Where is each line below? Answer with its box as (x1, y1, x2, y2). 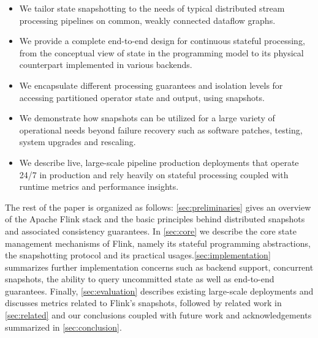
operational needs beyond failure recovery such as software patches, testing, (19, 123, 303, 136)
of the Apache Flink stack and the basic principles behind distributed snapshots (5, 212, 305, 225)
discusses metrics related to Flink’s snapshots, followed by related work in (5, 296, 282, 309)
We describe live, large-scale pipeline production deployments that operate (19, 156, 299, 168)
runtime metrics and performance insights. (19, 180, 179, 193)
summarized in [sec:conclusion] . (5, 320, 122, 333)
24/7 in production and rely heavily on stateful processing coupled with (19, 168, 289, 181)
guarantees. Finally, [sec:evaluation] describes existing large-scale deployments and (5, 284, 314, 297)
